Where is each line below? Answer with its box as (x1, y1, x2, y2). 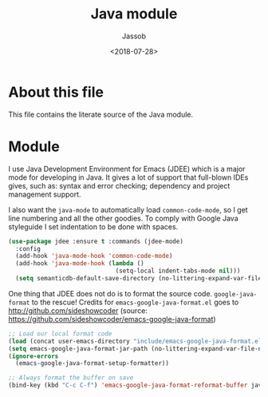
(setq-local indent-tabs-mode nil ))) (115, 267, 241, 276)
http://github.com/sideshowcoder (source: (8, 305, 148, 316)
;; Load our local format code (8, 329, 112, 338)
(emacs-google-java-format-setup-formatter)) (15, 359, 170, 367)
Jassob (122, 31, 146, 41)
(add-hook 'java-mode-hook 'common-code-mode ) (15, 252, 173, 260)
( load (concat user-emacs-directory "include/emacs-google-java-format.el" (8, 337, 266, 345)
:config (15, 244, 41, 252)
